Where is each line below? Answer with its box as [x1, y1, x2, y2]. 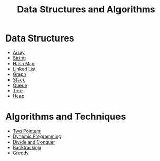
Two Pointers [12, 128, 41, 134]
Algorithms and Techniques [5, 111, 126, 123]
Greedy [12, 150, 29, 156]
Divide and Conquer [12, 138, 55, 145]
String [12, 55, 26, 61]
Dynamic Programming [12, 133, 62, 139]
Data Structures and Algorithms [17, 4, 155, 15]
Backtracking [12, 144, 41, 150]
